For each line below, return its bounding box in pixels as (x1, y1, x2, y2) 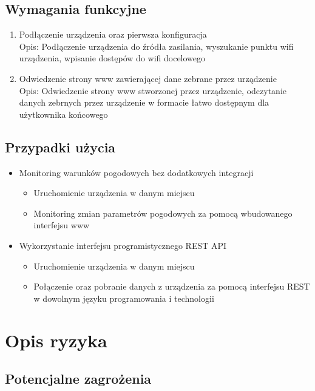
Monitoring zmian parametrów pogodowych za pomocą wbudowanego (33, 206, 293, 219)
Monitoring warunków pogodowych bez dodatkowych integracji (19, 166, 254, 178)
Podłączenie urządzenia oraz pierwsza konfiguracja (19, 28, 207, 41)
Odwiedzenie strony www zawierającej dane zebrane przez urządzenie (19, 72, 277, 84)
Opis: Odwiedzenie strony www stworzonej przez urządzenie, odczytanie (19, 84, 286, 97)
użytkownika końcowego (19, 107, 108, 120)
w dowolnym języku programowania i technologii (33, 291, 214, 304)
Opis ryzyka (5, 327, 107, 352)
